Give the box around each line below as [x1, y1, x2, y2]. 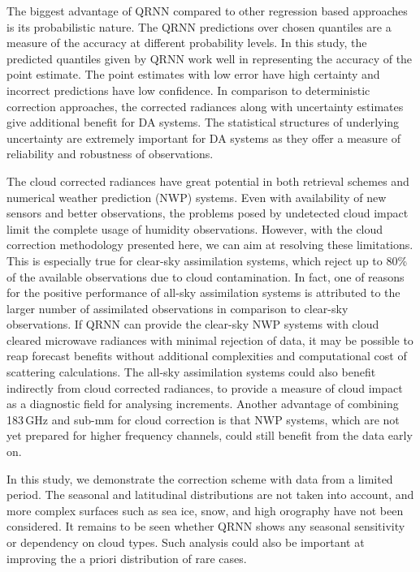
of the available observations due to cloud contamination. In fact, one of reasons [6, 268, 405, 285]
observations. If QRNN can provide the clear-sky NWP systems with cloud [6, 316, 379, 333]
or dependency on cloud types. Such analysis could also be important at [6, 534, 365, 550]
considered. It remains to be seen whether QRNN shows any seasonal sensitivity [6, 518, 405, 535]
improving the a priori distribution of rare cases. [6, 549, 247, 566]
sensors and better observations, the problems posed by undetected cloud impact [6, 204, 409, 221]
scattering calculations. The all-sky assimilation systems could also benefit [6, 363, 376, 381]
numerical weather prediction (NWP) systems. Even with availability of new [6, 188, 387, 205]
